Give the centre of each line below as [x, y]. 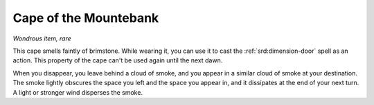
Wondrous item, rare [42, 38]
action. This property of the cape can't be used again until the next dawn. [118, 60]
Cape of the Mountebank [86, 18]
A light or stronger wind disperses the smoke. [78, 92]
